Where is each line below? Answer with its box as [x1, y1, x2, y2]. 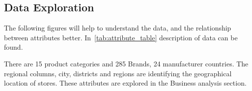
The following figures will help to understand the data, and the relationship [4, 23, 231, 33]
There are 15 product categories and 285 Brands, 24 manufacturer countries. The [4, 58, 249, 68]
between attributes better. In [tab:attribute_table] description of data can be [4, 32, 238, 42]
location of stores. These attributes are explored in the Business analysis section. [4, 78, 247, 88]
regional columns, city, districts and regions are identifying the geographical [4, 68, 232, 78]
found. [4, 42, 23, 52]
